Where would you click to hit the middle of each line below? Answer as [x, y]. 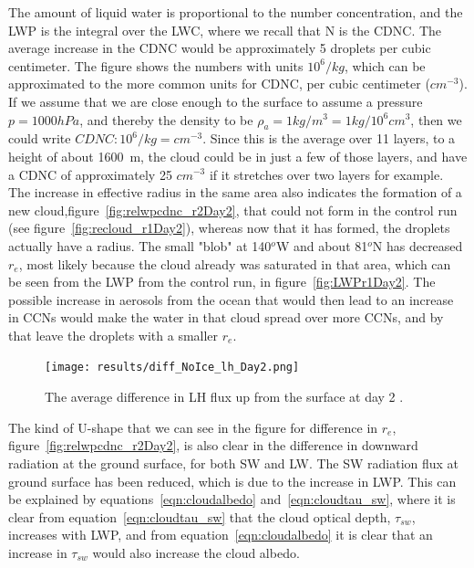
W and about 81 [322, 245]
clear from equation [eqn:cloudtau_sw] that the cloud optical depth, [200, 516]
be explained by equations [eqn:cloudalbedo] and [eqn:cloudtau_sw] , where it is [232, 499]
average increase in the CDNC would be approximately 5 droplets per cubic [220, 48]
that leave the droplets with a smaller [113, 335]
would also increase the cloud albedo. [196, 552]
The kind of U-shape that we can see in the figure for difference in [193, 427]
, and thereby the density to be [166, 119]
